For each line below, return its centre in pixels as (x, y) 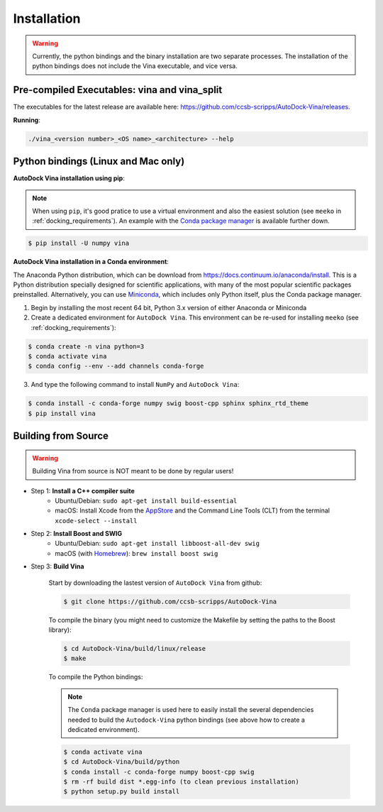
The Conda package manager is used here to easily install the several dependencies (191, 710)
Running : (27, 120)
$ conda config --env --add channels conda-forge (116, 366)
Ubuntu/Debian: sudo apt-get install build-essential (146, 500)
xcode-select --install (96, 521)
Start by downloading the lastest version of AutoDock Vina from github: (155, 583)
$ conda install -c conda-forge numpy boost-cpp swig (159, 772)
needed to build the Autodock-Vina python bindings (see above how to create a (186, 720)
